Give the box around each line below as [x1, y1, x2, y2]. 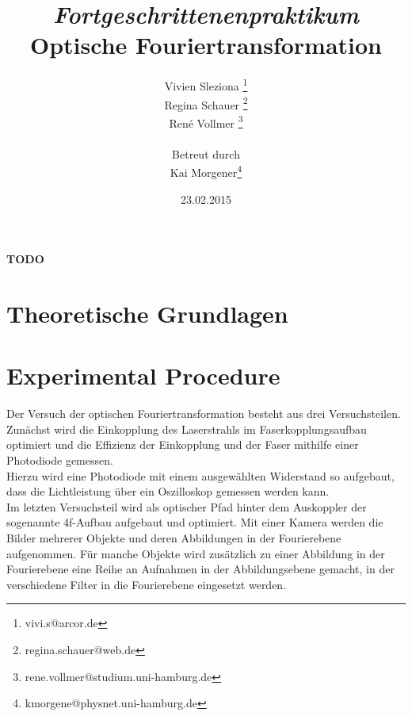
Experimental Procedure [6, 359, 280, 392]
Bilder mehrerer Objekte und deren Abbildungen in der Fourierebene [6, 529, 341, 546]
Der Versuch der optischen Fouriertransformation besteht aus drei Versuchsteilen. [6, 405, 401, 422]
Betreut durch [172, 145, 240, 162]
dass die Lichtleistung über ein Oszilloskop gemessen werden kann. [6, 483, 330, 500]
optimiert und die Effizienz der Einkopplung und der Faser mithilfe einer [6, 436, 359, 453]
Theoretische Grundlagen [6, 297, 288, 329]
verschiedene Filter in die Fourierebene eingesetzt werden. [6, 576, 287, 592]
